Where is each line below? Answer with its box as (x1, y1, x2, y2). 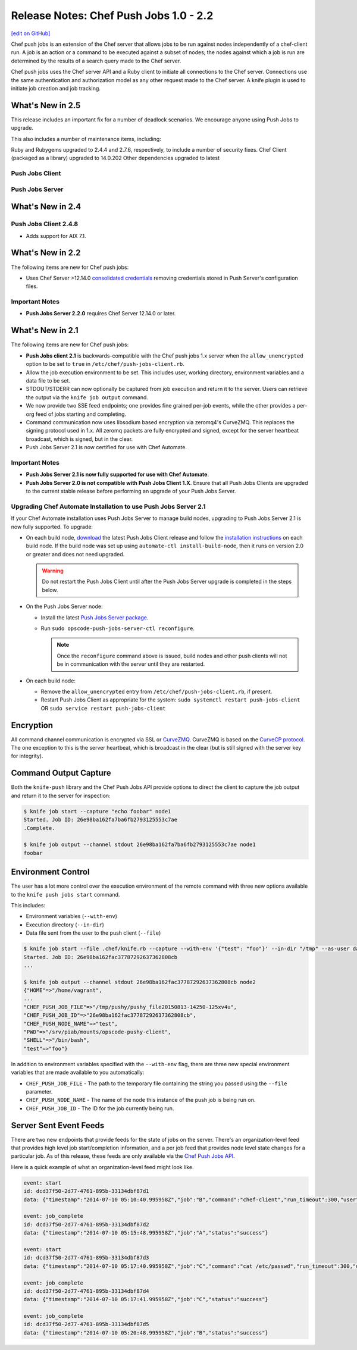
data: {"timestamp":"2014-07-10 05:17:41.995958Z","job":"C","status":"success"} (23, 1296, 269, 1303)
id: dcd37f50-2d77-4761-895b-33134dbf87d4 (23, 1288, 149, 1294)
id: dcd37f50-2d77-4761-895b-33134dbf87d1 (23, 1188, 149, 1195)
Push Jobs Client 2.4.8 (11, 220, 79, 228)
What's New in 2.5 (11, 100, 81, 110)
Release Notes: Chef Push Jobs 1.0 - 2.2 (11, 9, 214, 22)
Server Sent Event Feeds (11, 1120, 105, 1130)
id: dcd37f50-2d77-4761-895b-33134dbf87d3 (23, 1254, 149, 1261)
